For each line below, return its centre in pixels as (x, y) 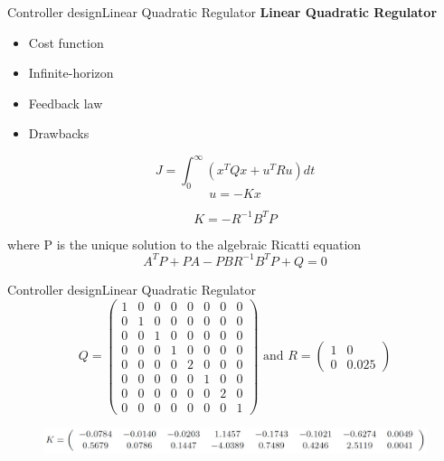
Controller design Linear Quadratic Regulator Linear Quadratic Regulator (222, 12)
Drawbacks (59, 133)
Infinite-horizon (71, 73)
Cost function (66, 42)
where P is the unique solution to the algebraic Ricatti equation (184, 244)
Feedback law (66, 103)
